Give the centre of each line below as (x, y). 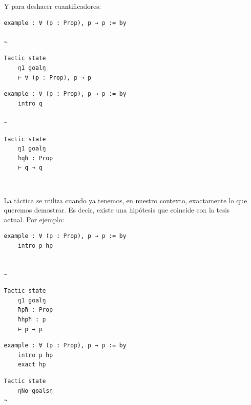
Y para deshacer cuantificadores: (52, 6)
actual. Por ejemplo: (34, 219)
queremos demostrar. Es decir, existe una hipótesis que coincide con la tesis (117, 210)
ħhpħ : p (32, 320)
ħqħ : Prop (35, 158)
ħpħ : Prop (35, 310)
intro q (30, 103)
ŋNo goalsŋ (35, 391)
